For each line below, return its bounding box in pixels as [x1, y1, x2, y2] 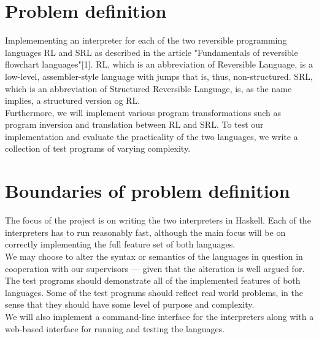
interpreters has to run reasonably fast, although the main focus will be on [5, 225, 286, 238]
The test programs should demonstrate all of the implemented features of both [5, 274, 301, 287]
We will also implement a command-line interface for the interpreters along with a [5, 310, 314, 322]
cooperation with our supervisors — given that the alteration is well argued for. [5, 262, 305, 275]
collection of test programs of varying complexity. [5, 142, 191, 155]
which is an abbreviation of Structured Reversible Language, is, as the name [5, 82, 292, 95]
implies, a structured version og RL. [5, 94, 140, 107]
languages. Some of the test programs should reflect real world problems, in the [5, 286, 303, 298]
